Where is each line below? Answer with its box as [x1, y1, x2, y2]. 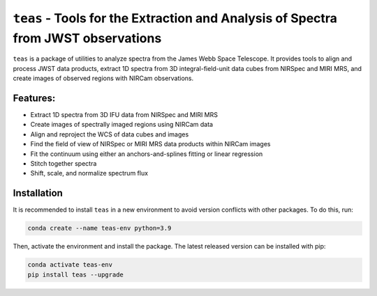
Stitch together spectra [30, 159, 97, 167]
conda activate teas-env [27, 261, 113, 269]
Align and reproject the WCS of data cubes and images [30, 130, 189, 139]
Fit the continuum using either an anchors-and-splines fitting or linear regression [30, 150, 263, 158]
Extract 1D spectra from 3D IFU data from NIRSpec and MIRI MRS [30, 111, 219, 119]
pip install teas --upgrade [27, 270, 124, 279]
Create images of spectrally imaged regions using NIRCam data [30, 120, 213, 129]
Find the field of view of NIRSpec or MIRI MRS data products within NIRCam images [30, 140, 271, 148]
